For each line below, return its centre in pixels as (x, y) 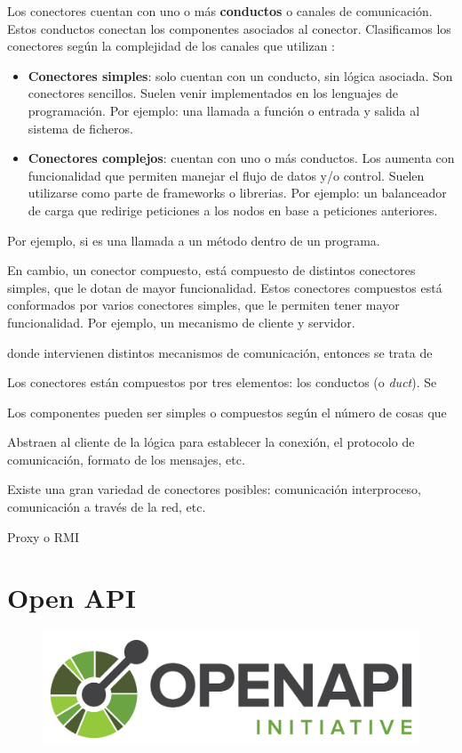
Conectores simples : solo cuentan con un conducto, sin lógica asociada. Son (240, 75)
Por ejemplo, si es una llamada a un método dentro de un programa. (194, 240)
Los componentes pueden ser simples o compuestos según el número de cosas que (227, 412)
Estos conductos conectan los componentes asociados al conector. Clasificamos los (229, 28)
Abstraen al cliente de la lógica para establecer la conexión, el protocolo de (211, 442)
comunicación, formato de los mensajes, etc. (126, 459)
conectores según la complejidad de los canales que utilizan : (171, 46)
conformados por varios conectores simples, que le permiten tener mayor (203, 305)
